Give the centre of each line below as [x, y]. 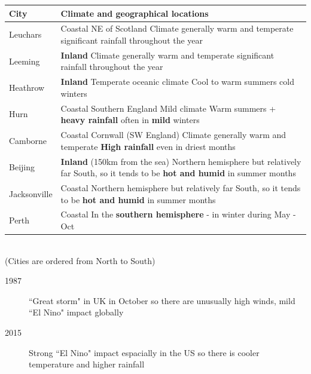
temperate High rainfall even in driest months [148, 146]
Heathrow [27, 88]
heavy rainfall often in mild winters [130, 120]
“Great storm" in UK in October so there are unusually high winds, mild [162, 300]
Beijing [22, 167]
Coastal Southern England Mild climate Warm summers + [168, 108]
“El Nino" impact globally [76, 312]
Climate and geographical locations [135, 13]
